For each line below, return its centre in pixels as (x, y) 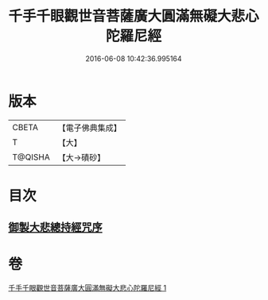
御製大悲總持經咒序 (55, 227)
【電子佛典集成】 (89, 128)
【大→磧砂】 (82, 157)
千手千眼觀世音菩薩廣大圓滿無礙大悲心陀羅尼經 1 (87, 288)
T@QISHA (31, 157)
